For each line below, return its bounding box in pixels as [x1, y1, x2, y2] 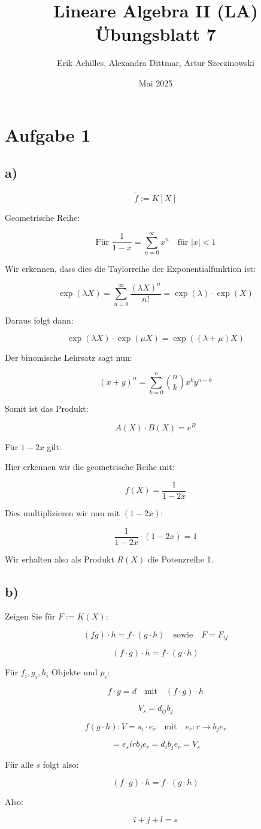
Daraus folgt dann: [5, 313, 74, 326]
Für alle [5, 758, 34, 770]
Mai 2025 [138, 76, 173, 89]
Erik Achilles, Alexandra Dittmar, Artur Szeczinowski [57, 56, 254, 69]
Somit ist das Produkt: [5, 402, 89, 415]
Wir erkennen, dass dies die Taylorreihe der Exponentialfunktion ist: [5, 262, 256, 274]
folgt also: [43, 758, 79, 770]
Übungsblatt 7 [95, 22, 216, 46]
